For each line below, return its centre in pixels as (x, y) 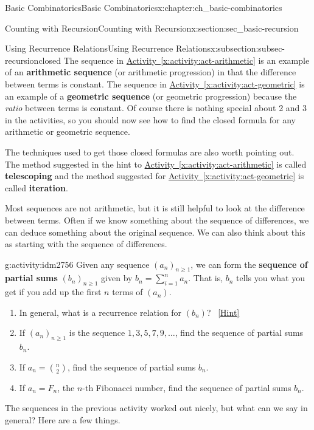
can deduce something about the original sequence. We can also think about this (155, 232)
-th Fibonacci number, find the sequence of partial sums (187, 387)
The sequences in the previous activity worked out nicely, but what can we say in (156, 408)
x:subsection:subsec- (248, 48)
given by (117, 278)
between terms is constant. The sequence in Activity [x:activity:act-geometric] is (155, 84)
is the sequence (97, 333)
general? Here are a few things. (63, 420)
